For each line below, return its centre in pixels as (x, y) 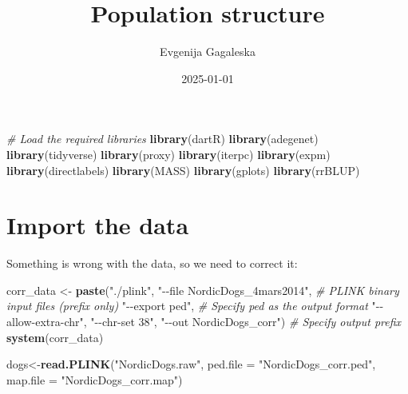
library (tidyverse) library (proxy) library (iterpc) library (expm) (168, 154)
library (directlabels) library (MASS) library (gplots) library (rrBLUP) (183, 170)
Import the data (98, 225)
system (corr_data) (55, 337)
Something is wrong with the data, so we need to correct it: (152, 263)
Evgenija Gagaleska (208, 52)
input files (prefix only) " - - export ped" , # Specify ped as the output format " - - (195, 306)
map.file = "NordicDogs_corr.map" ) (95, 379)
